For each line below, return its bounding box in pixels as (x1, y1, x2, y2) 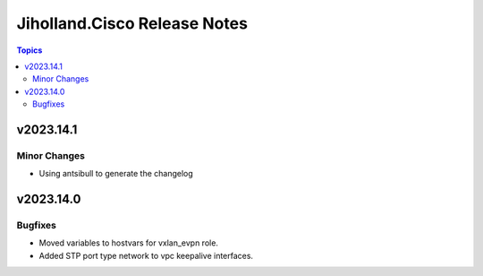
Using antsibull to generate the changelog (38, 168, 194, 179)
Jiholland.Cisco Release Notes (16, 13, 248, 33)
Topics (16, 45, 43, 56)
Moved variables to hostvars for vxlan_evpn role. (38, 237, 219, 248)
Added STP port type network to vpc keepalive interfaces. (38, 250, 254, 261)
